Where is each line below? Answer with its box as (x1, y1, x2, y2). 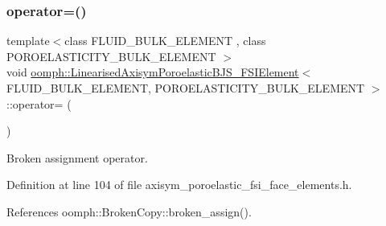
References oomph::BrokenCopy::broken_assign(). (6, 203, 252, 220)
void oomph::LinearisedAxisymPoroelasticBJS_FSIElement (6, 64, 299, 80)
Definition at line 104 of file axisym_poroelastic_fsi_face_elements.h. (6, 176, 352, 193)
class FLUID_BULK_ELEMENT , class (64, 32, 266, 49)
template (6, 32, 50, 49)
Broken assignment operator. (6, 149, 148, 166)
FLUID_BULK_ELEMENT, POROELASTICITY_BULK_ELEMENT (6, 80, 365, 96)
